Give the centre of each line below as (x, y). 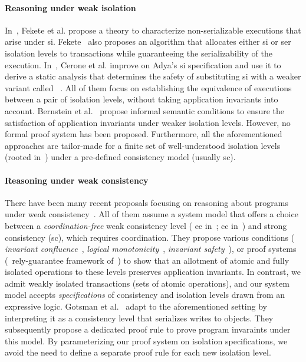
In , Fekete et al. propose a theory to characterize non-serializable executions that (153, 30)
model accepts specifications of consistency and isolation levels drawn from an (145, 295)
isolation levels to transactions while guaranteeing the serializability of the (139, 53)
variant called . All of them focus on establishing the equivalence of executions (148, 87)
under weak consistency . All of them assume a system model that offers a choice (152, 214)
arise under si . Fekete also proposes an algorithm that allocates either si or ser (148, 41)
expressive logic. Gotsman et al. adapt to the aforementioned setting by (136, 306)
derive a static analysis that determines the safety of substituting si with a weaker (153, 76)
